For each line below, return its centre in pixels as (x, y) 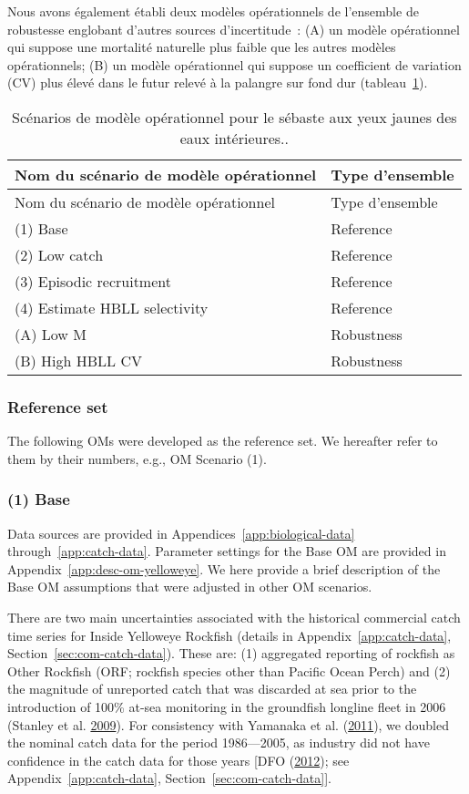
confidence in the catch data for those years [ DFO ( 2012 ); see (178, 760)
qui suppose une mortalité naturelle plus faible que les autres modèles (202, 47)
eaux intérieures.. (234, 138)
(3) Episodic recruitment (93, 281)
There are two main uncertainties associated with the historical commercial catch (234, 617)
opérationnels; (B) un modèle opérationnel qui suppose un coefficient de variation (234, 64)
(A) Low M (51, 334)
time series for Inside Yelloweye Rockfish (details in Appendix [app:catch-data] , (229, 635)
